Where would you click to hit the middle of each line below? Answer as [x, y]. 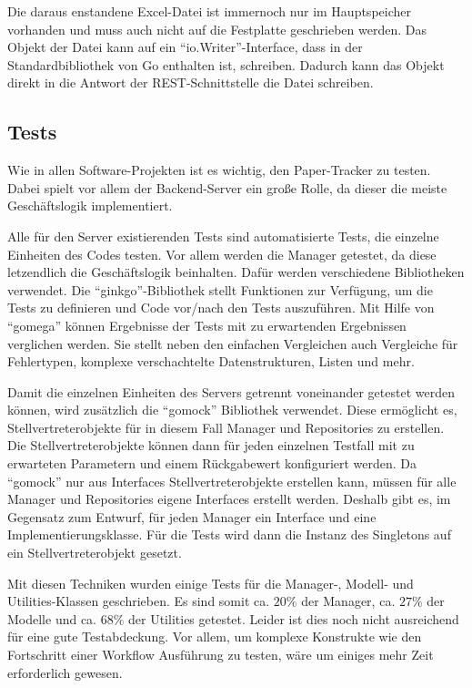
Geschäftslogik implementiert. [90, 205]
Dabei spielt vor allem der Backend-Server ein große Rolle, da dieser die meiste [227, 187]
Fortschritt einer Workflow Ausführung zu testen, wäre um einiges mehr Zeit [221, 655]
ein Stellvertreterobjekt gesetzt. [95, 553]
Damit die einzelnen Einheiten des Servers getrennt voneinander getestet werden [231, 391]
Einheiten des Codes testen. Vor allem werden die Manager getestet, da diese [222, 254]
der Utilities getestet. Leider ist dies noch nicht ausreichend [294, 618]
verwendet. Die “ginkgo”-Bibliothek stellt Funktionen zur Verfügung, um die [220, 289]
